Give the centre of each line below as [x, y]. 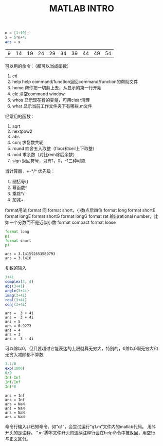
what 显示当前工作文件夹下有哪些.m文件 [52, 106]
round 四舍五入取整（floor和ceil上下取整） [54, 148]
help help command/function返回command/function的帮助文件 [75, 82]
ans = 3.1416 [18, 258]
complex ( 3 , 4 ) [19, 282]
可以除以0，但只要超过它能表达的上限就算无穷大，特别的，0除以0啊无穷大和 [81, 349]
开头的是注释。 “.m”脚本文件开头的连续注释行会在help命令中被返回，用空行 [80, 432]
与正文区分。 [18, 439]
